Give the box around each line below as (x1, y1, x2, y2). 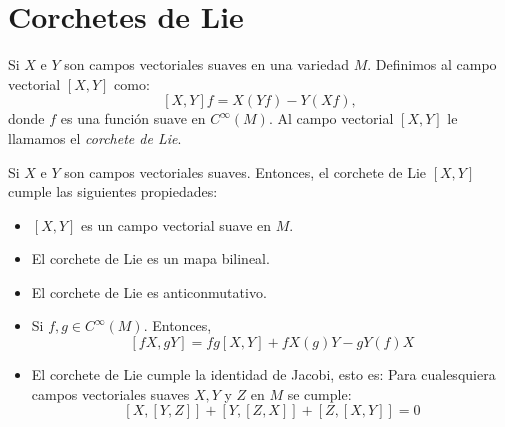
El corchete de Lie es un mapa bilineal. (31, 248, 270, 269)
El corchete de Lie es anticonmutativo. (31, 281, 267, 302)
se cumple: (287, 383, 352, 404)
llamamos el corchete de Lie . (8, 127, 182, 148)
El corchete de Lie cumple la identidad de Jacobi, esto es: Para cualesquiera (31, 364, 496, 385)
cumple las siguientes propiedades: (8, 181, 218, 202)
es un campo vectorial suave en (81, 214, 272, 235)
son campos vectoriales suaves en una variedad (64, 54, 349, 75)
